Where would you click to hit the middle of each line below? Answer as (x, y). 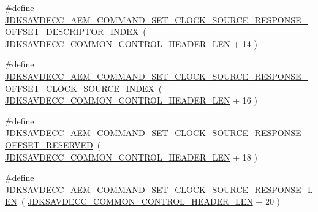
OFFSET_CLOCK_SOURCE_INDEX (80, 88)
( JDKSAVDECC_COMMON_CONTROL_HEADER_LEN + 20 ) (151, 201)
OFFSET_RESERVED (49, 144)
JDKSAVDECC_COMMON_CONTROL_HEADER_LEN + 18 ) (131, 157)
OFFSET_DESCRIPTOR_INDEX (72, 32)
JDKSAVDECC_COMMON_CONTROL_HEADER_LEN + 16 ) (131, 100)
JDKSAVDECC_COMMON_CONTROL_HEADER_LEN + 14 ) (131, 43)
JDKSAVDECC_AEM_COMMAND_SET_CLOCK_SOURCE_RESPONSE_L (159, 189)
